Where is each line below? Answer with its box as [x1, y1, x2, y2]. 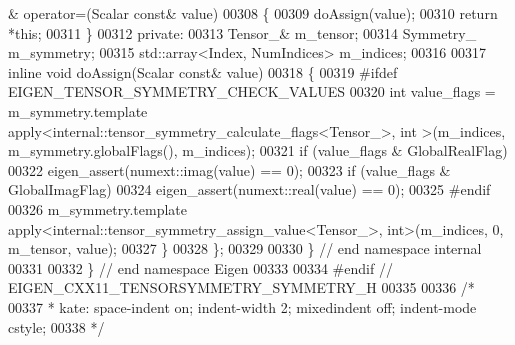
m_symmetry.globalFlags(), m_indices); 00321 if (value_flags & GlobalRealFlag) [8, 140, 508, 161]
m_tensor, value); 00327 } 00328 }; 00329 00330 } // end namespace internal [8, 238, 482, 259]
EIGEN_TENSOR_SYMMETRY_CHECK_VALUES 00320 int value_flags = [8, 81, 496, 102]
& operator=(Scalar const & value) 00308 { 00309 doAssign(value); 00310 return [8, 3, 498, 23]
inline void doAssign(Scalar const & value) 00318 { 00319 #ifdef [8, 61, 398, 82]
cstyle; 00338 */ [8, 316, 105, 337]
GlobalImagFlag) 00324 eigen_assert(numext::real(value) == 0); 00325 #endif [8, 179, 491, 200]
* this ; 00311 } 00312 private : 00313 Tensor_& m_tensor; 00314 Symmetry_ [8, 22, 477, 43]
